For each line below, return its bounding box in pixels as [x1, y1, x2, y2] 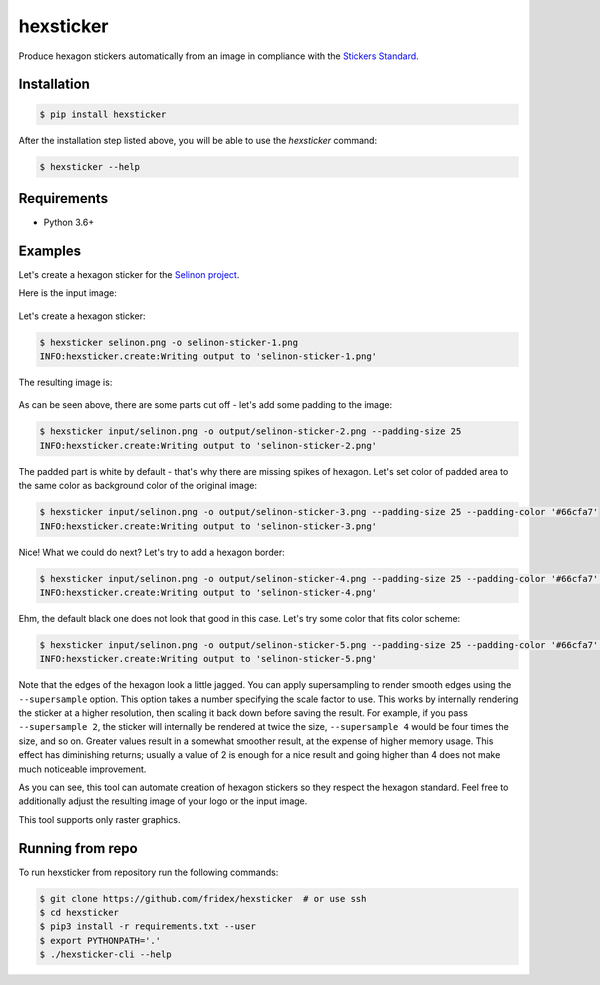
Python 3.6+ [43, 216, 95, 229]
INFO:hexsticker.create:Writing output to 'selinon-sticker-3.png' [39, 520, 378, 532]
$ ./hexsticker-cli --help [39, 949, 172, 960]
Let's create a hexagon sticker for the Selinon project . [18, 268, 240, 280]
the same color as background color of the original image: [18, 480, 257, 492]
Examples [18, 242, 82, 259]
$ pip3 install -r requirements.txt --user [39, 921, 257, 932]
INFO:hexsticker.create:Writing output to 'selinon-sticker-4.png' [39, 586, 378, 598]
